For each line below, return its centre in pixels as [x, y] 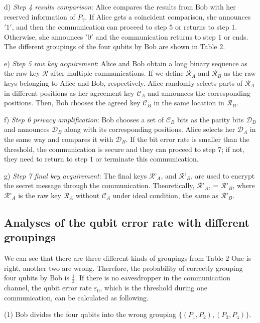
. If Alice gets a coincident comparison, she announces [168, 16]
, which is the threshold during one [154, 288]
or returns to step [202, 27]
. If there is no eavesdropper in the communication [153, 278]
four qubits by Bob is [37, 278]
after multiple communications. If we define [117, 73]
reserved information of [40, 16]
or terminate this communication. [147, 159]
